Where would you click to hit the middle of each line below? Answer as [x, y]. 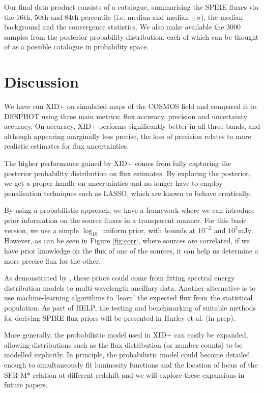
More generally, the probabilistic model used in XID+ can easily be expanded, [126, 335]
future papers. [26, 385]
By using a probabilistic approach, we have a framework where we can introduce [129, 210]
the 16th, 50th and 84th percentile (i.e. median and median [97, 17]
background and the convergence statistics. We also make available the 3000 [123, 27]
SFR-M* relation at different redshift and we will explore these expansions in [124, 374]
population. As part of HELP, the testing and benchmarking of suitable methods [130, 307]
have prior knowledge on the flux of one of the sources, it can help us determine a [131, 251]
